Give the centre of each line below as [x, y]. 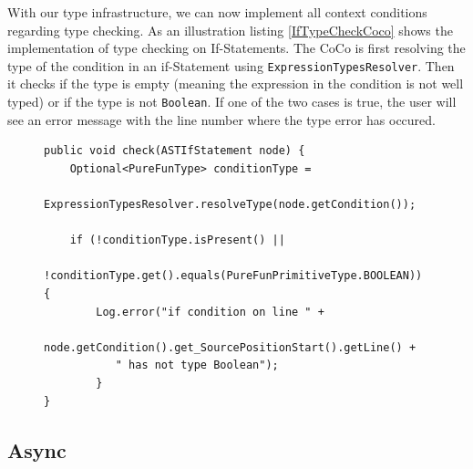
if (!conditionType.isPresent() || [177, 240]
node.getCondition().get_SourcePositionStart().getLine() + [230, 347]
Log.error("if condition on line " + [210, 312]
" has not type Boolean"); [197, 365]
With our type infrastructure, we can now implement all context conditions [217, 12]
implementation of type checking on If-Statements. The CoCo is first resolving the [236, 48]
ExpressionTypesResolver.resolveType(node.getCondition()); [230, 205]
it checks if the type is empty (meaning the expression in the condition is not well [236, 83]
